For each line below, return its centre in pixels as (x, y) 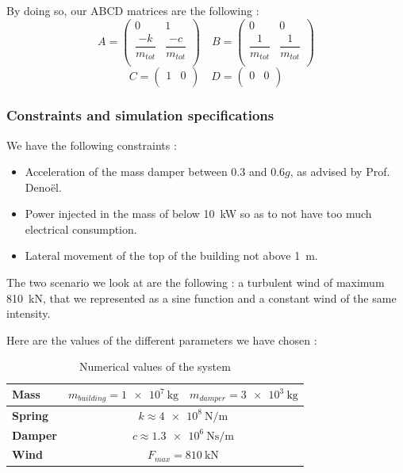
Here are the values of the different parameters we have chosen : (162, 339)
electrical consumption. (81, 229)
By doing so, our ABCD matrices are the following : (133, 10)
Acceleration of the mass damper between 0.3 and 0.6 (155, 172)
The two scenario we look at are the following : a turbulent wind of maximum (196, 282)
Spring (30, 415)
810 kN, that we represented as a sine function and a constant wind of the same (201, 298)
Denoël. (43, 187)
